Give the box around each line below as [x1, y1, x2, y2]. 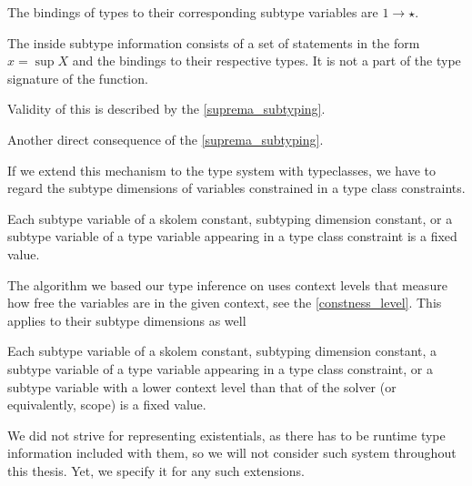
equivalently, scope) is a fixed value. [7, 395, 206, 414]
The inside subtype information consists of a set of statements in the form [7, 33, 420, 52]
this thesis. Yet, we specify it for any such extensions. [7, 461, 305, 480]
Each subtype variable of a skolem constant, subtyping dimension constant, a [7, 341, 437, 360]
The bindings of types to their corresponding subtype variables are [7, 3, 378, 21]
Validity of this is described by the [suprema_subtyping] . [7, 99, 326, 118]
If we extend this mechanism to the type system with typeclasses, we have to [7, 160, 436, 179]
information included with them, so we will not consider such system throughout [7, 443, 457, 462]
